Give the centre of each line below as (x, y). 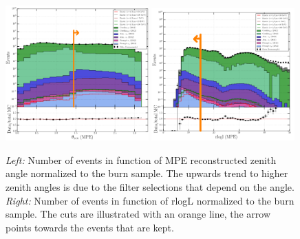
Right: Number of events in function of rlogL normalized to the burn (150, 200)
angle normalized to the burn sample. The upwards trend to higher (147, 173)
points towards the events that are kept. (90, 227)
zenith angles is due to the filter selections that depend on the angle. (150, 187)
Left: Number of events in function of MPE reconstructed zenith (141, 159)
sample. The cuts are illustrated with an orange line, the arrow (138, 214)
